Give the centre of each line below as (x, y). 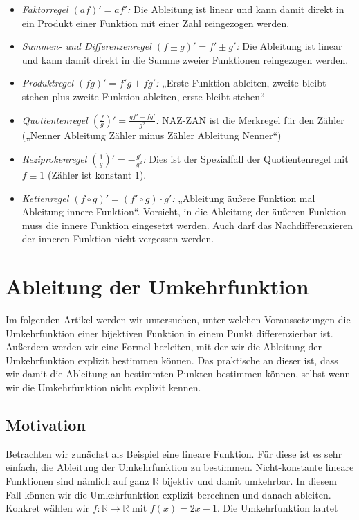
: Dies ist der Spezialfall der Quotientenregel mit (246, 159)
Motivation (46, 424)
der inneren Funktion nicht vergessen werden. (118, 239)
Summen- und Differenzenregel (86, 46)
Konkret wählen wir (48, 508)
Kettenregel (45, 198)
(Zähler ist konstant (90, 174)
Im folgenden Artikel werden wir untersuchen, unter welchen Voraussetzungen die (178, 319)
